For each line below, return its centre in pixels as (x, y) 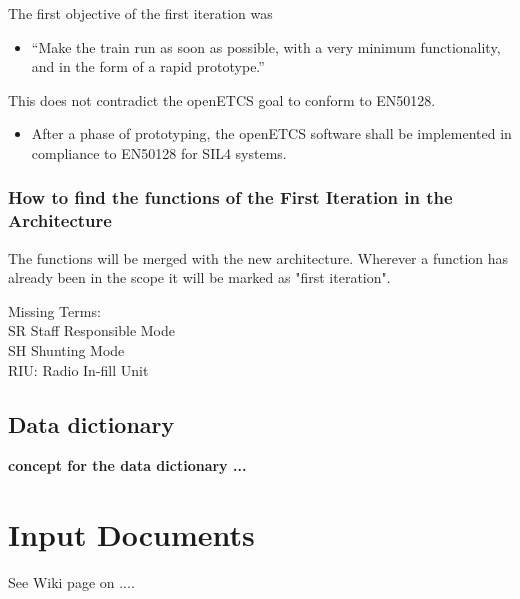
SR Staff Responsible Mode (91, 330)
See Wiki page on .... (71, 582)
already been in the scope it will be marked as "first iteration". (199, 277)
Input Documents (131, 534)
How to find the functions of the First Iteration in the (230, 197)
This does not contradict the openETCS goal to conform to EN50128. (222, 99)
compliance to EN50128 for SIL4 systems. (159, 152)
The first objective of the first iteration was (140, 13)
